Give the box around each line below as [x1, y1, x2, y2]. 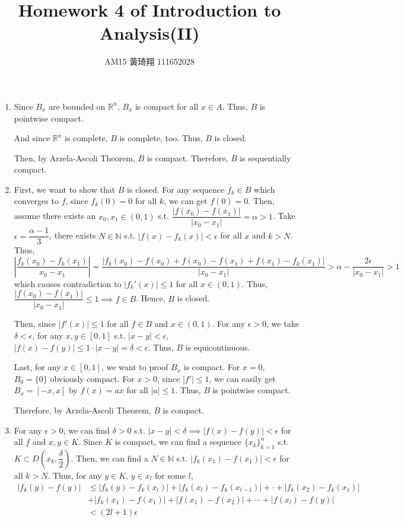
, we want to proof [101, 361, 168, 373]
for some [155, 469, 186, 481]
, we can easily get [209, 372, 276, 384]
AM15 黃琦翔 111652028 [104, 55, 195, 68]
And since [14, 132, 50, 144]
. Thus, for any [47, 469, 102, 481]
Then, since [14, 317, 56, 330]
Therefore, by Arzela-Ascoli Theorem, [14, 404, 151, 416]
